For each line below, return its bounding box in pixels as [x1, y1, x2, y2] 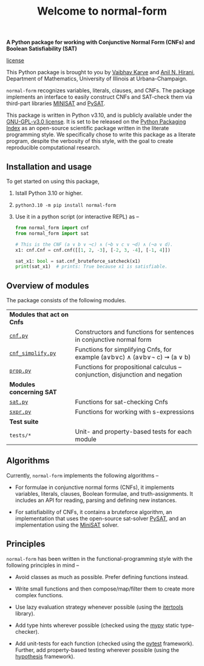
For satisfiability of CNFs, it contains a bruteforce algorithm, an [15, 508, 172, 515]
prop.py [9, 367, 32, 375]
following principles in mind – [6, 561, 80, 569]
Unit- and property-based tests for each [75, 428, 192, 436]
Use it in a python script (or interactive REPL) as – [15, 213, 140, 220]
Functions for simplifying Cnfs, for [75, 345, 172, 354]
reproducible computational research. [6, 144, 101, 151]
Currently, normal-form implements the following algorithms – [6, 471, 159, 479]
